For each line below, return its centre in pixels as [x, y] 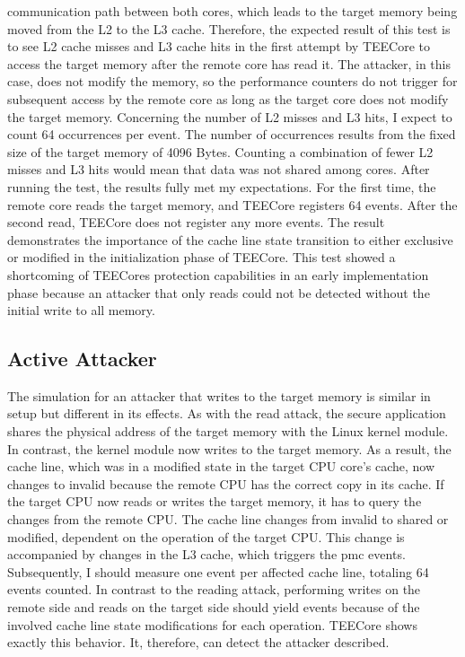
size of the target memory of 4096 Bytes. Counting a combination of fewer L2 [220, 151]
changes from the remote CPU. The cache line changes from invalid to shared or [228, 519]
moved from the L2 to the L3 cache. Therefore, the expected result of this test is [229, 28]
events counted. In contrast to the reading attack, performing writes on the [214, 589]
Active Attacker [82, 359]
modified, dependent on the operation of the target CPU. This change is [206, 536]
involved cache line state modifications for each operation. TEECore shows [212, 624]
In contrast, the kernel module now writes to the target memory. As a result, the [229, 448]
